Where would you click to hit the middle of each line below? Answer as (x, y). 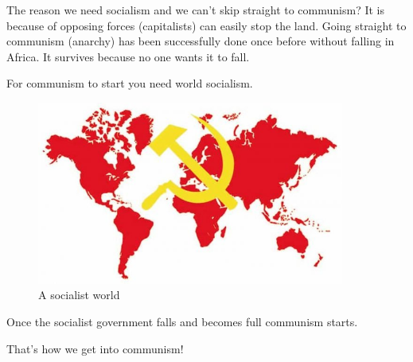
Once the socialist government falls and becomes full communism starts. (182, 321)
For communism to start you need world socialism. (130, 83)
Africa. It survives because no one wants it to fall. (128, 56)
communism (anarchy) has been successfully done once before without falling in (201, 41)
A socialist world (79, 295)
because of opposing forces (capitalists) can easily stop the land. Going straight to (206, 25)
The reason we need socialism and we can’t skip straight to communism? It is (195, 10)
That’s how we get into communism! (95, 348)
